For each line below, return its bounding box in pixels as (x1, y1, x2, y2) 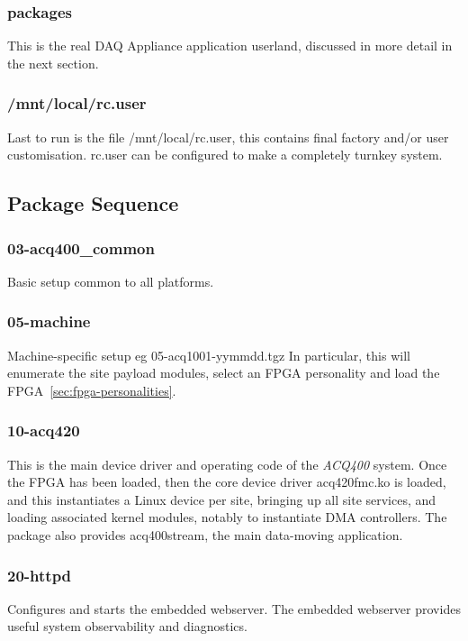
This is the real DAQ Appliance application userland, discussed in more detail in (7, 36, 453, 55)
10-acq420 (7, 419, 80, 442)
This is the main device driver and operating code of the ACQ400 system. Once (7, 454, 447, 473)
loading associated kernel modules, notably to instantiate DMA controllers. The (7, 508, 447, 527)
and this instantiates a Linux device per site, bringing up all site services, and (7, 490, 436, 508)
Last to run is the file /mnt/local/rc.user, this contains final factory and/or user (7, 127, 449, 146)
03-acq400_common (7, 236, 155, 259)
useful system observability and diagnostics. (7, 617, 247, 636)
